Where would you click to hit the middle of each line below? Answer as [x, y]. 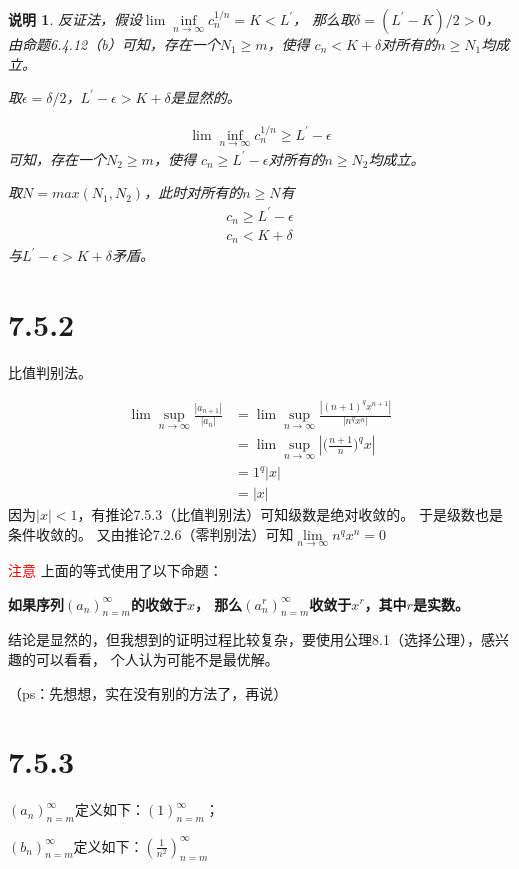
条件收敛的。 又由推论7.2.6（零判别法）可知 [151, 533]
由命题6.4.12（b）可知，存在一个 [114, 44]
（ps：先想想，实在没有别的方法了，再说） [148, 692]
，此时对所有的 [193, 192]
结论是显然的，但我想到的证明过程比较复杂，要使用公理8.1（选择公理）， [244, 639]
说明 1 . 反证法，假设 [75, 19]
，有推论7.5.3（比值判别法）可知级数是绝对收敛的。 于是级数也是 [290, 514]
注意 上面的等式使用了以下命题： [115, 569]
